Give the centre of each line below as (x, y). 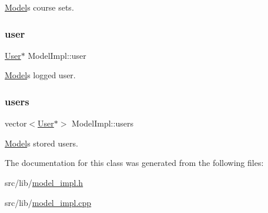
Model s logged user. (40, 75)
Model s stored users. (41, 143)
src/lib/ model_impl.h (44, 182)
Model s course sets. (39, 7)
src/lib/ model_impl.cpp (48, 202)
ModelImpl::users (103, 123)
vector (16, 123)
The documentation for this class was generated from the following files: (134, 163)
